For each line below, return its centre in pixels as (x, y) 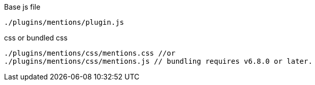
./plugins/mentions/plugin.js (64, 22)
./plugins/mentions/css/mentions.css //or (90, 53)
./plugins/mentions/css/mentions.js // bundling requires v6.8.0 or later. (158, 61)
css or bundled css (36, 38)
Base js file (22, 7)
